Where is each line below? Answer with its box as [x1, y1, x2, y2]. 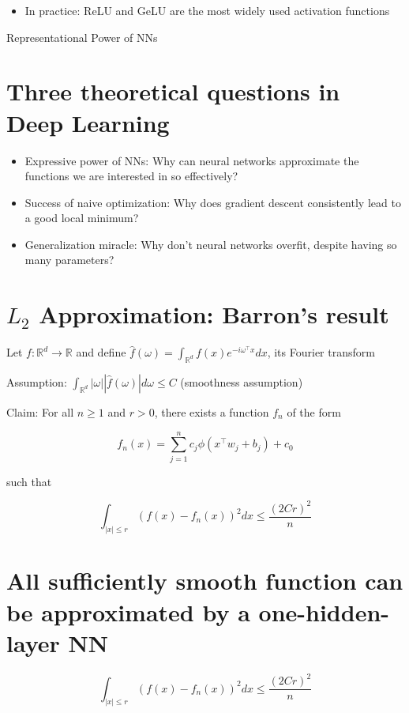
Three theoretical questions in [6, 75, 340, 108]
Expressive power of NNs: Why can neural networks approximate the [24, 152, 359, 168]
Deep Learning [6, 106, 170, 138]
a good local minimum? [24, 209, 139, 226]
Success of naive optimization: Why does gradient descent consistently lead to [24, 194, 401, 210]
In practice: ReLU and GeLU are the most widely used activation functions [24, 2, 390, 18]
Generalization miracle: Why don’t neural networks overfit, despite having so [24, 236, 397, 252]
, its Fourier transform [267, 344, 375, 360]
